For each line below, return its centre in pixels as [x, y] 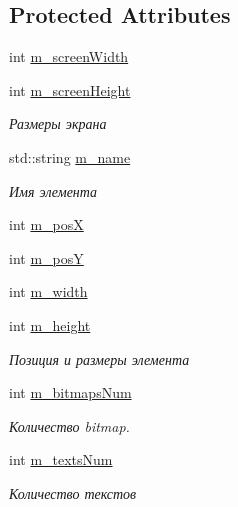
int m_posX [46, 224]
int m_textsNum [61, 459]
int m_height [50, 324]
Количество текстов [73, 492]
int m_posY [46, 257]
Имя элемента [53, 190]
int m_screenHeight [70, 89]
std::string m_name [70, 156]
